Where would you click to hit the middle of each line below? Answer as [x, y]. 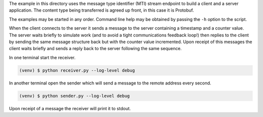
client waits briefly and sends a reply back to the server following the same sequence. [95, 49]
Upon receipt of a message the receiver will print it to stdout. [70, 108]
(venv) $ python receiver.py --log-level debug [77, 70]
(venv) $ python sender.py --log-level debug [75, 96]
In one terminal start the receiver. [42, 57]
